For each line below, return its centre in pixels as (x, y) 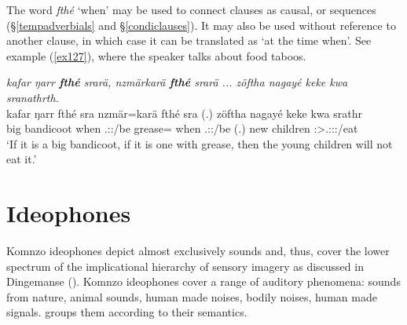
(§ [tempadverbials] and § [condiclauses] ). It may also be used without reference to (201, 25)
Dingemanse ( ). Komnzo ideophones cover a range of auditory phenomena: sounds (203, 281)
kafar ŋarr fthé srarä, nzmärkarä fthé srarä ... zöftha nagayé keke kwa (177, 82)
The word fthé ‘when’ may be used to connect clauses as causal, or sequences (191, 9)
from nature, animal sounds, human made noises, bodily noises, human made (192, 296)
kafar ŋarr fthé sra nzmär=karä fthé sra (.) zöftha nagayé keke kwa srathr (184, 113)
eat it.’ (22, 159)
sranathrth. (33, 97)
